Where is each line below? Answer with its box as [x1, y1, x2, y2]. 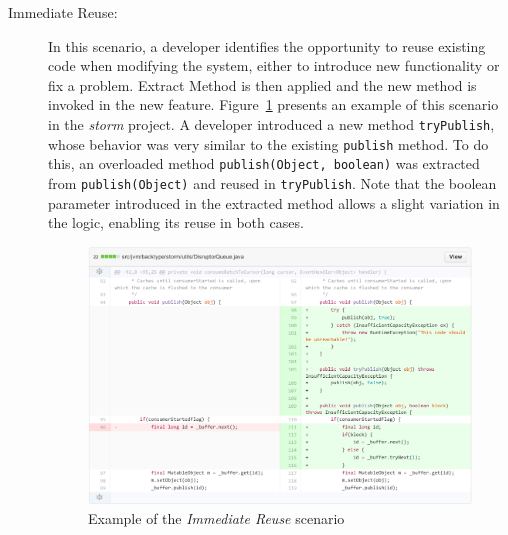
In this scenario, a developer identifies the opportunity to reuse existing [48, 35, 486, 56]
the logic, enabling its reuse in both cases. [48, 212, 304, 233]
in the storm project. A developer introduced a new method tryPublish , [48, 113, 495, 134]
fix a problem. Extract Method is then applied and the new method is [48, 74, 477, 95]
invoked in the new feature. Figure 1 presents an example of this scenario [48, 94, 499, 115]
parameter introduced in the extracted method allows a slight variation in [48, 192, 500, 213]
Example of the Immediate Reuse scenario [88, 508, 345, 529]
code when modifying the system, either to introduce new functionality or [48, 55, 500, 76]
